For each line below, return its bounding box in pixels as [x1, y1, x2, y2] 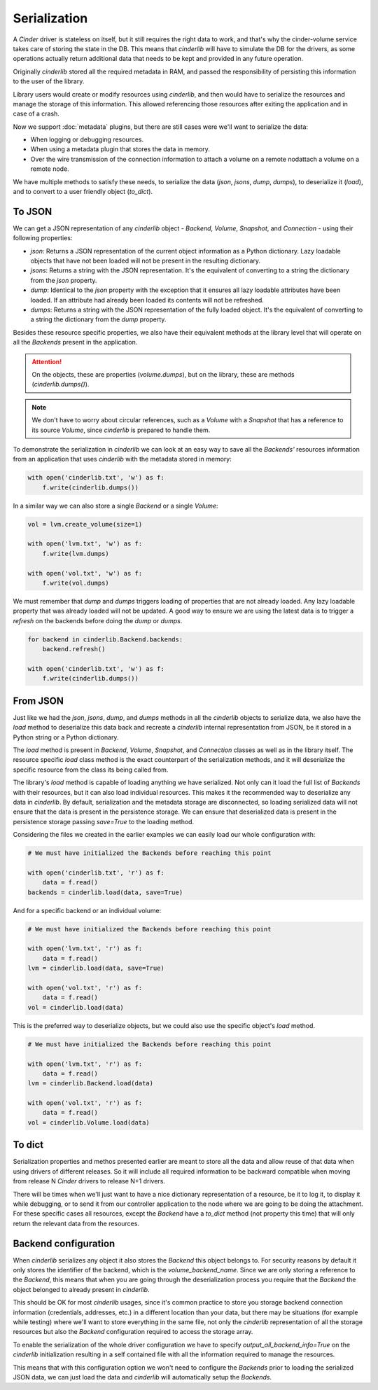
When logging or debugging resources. [30, 135, 144, 144]
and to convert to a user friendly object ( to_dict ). [13, 188, 153, 196]
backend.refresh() [42, 645, 106, 653]
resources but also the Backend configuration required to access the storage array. [13, 1328, 253, 1336]
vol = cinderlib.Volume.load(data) [27, 1118, 150, 1127]
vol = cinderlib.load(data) [27, 1003, 124, 1011]
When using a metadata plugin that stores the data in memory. [30, 145, 210, 153]
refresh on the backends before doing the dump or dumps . [13, 616, 183, 625]
